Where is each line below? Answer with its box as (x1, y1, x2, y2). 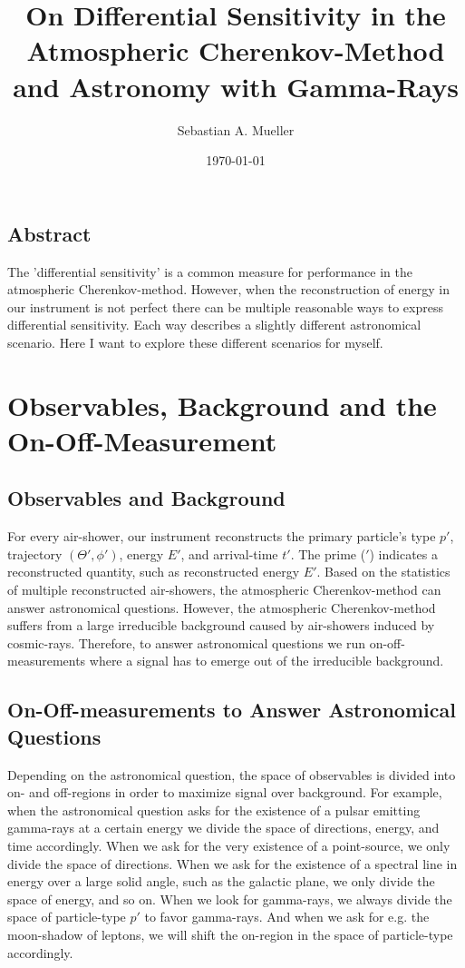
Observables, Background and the (7, 386, 437, 423)
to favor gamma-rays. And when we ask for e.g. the (144, 907, 430, 926)
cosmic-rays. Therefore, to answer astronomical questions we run (7, 633, 365, 652)
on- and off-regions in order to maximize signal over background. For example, (7, 783, 442, 802)
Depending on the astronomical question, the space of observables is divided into (7, 765, 456, 784)
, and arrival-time (180, 544, 278, 563)
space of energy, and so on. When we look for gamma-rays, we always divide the (7, 889, 452, 908)
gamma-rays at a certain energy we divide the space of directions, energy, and (7, 818, 440, 837)
